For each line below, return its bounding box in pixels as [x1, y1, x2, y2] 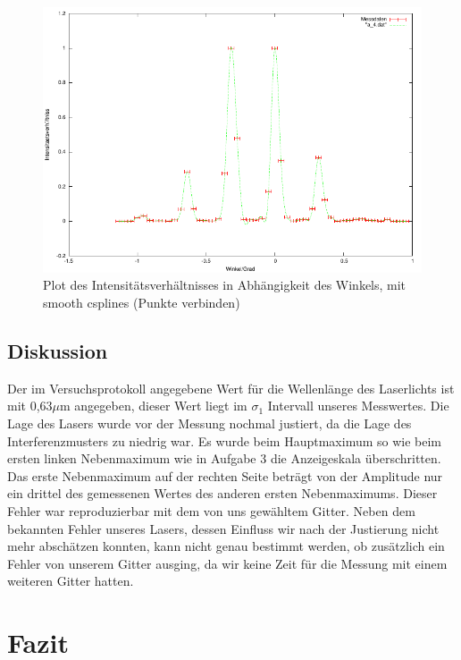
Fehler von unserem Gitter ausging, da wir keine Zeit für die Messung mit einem [7, 554, 448, 572]
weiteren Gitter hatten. [7, 571, 134, 590]
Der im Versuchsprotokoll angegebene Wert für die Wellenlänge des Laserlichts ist [7, 378, 455, 397]
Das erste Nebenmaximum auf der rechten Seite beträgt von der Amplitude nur [7, 466, 443, 485]
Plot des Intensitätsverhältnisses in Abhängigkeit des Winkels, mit [43, 275, 407, 294]
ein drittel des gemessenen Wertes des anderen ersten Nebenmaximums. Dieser [7, 484, 438, 503]
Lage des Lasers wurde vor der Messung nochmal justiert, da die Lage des [7, 413, 412, 432]
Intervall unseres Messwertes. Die [267, 396, 449, 415]
